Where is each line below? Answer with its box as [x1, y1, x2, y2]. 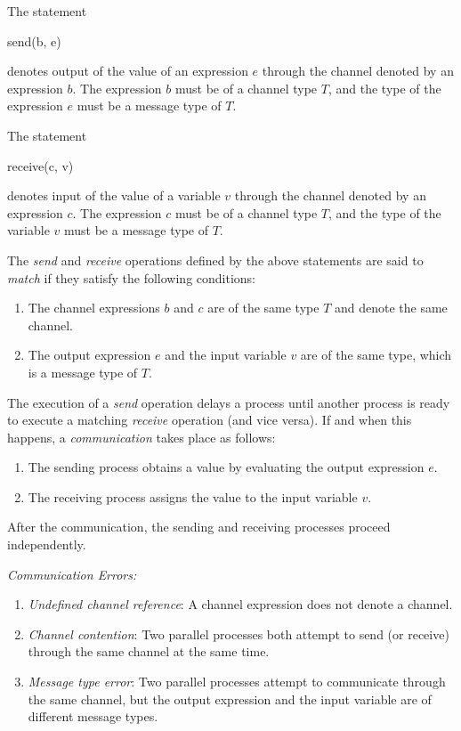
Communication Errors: [7, 564, 137, 583]
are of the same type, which [300, 345, 452, 364]
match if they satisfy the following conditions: [7, 268, 256, 287]
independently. [7, 535, 86, 554]
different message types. [28, 707, 158, 726]
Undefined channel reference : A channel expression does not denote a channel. [28, 595, 453, 613]
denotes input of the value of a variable [7, 186, 221, 205]
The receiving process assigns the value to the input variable [28, 487, 358, 506]
